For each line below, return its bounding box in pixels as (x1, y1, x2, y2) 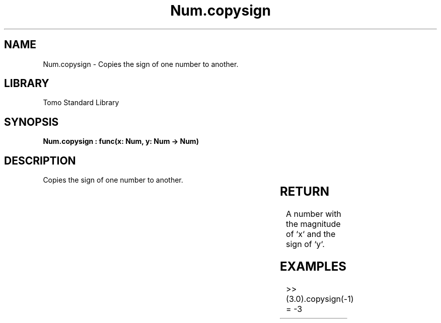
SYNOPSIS (4, 115, 59, 128)
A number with (286, 209, 341, 219)
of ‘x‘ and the (286, 229, 336, 239)
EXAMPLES (279, 259, 346, 274)
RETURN (279, 184, 329, 199)
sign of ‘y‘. (286, 239, 325, 250)
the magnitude (286, 219, 341, 229)
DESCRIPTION (4, 154, 76, 167)
